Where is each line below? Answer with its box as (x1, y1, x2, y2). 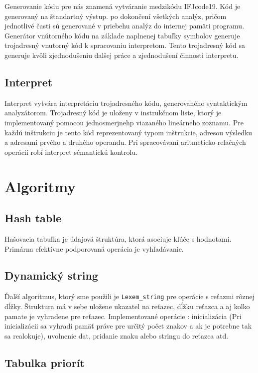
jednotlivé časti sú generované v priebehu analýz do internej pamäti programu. (4, 20, 245, 31)
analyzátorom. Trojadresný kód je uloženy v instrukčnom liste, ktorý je (4, 107, 222, 118)
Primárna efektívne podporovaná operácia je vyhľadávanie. (4, 243, 184, 254)
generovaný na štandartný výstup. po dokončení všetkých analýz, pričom (4, 10, 227, 21)
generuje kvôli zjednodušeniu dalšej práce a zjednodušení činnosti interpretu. (4, 49, 239, 60)
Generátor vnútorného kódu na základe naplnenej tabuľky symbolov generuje (4, 30, 240, 40)
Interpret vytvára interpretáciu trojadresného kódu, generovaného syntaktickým (4, 97, 248, 108)
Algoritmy (4, 176, 76, 196)
